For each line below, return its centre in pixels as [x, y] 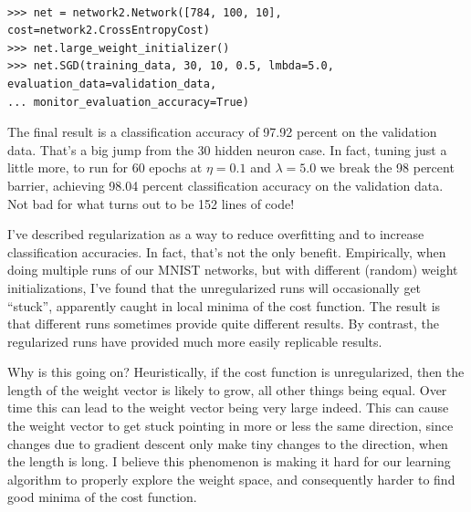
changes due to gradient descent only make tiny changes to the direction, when [228, 443]
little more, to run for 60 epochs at [105, 167]
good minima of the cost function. [102, 497]
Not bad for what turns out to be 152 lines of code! [151, 203]
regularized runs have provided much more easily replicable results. [195, 341]
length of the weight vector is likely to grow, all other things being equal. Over [227, 389]
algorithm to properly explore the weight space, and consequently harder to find [231, 479]
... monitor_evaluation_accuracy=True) [128, 102]
